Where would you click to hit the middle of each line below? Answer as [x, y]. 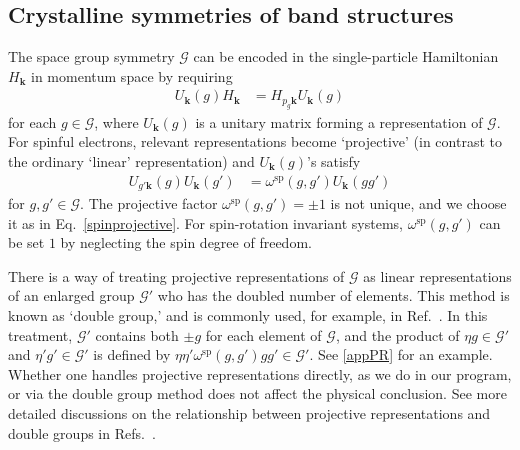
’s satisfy [334, 161]
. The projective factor [149, 203]
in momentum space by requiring [132, 75]
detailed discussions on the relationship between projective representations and [249, 413]
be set [26, 242]
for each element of [263, 334]
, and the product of [397, 334]
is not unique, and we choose [418, 203]
